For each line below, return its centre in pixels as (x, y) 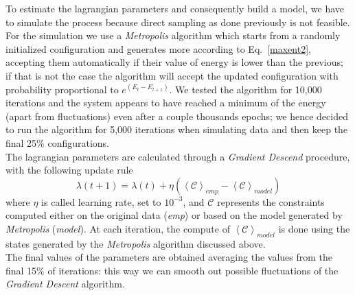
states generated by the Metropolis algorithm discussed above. (136, 243)
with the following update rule (69, 170)
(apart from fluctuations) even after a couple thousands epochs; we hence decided (177, 116)
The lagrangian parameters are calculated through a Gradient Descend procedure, (178, 156)
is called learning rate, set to (101, 201)
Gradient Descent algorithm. (65, 284)
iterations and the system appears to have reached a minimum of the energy (166, 103)
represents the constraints (271, 201)
